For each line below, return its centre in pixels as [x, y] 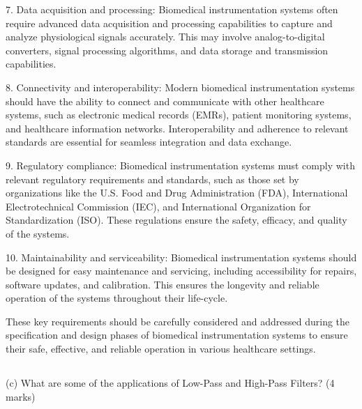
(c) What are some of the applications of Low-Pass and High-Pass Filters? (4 [170, 383]
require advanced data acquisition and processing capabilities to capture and [169, 23]
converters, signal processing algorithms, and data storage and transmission [167, 50]
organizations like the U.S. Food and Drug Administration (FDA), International [177, 193]
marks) [21, 396]
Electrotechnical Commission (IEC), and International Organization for [158, 206]
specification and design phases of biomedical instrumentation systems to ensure [177, 335]
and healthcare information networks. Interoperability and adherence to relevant [177, 128]
